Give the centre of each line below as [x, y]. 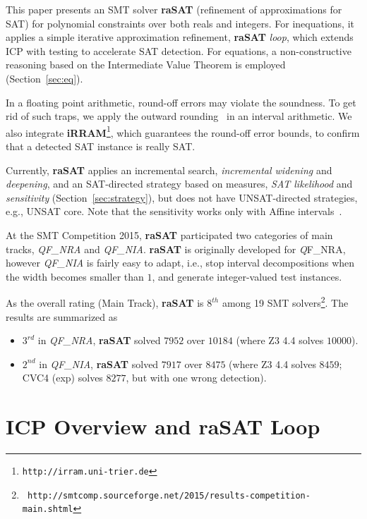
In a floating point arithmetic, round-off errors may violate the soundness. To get [181, 102]
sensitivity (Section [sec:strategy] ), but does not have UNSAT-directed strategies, [182, 197]
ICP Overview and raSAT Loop [163, 426]
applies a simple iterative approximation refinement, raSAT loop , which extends [180, 37]
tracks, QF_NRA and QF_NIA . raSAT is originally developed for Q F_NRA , [176, 249]
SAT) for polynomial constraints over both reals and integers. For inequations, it [180, 23]
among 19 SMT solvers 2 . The [285, 301]
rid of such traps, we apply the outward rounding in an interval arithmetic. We [179, 116]
